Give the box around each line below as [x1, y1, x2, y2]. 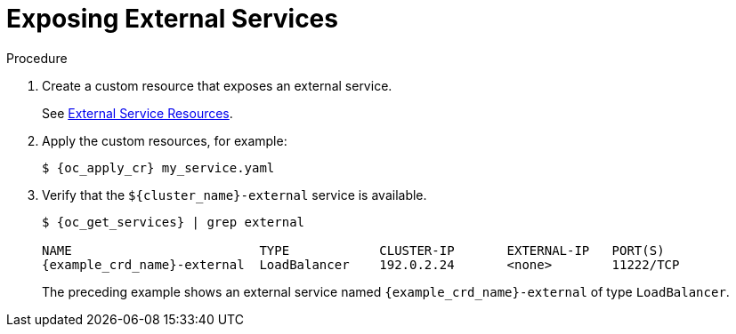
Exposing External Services [6, 4, 338, 34]
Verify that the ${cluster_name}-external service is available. [42, 187, 427, 203]
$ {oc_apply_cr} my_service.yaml [42, 160, 275, 175]
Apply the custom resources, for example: [42, 132, 287, 148]
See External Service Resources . [42, 105, 233, 121]
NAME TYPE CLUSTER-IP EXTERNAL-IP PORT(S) [42, 243, 665, 258]
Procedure [6, 50, 68, 66]
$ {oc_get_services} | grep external [42, 214, 305, 229]
